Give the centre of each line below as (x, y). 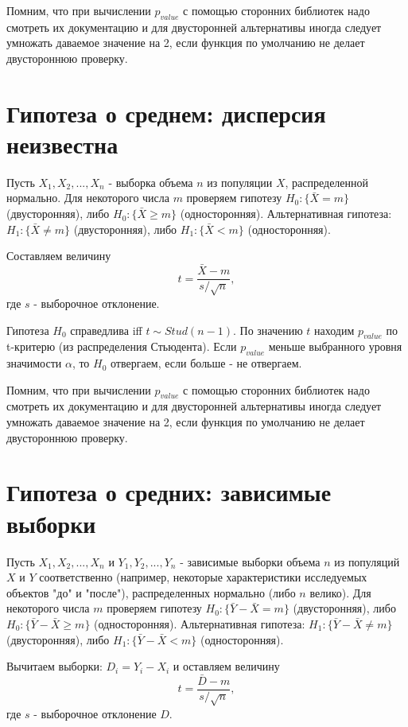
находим (334, 330)
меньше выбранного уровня (335, 346)
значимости (34, 363)
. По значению (268, 330)
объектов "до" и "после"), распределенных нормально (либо (151, 592)
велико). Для (340, 592)
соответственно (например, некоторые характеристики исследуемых (203, 577)
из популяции (240, 182)
